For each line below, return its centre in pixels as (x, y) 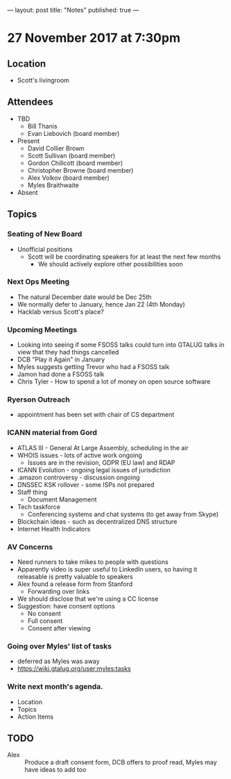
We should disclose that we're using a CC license (88, 599)
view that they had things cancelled (68, 352)
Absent (27, 192)
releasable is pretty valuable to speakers (75, 576)
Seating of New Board (45, 234)
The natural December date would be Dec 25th (84, 297)
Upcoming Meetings (42, 329)
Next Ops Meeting (38, 282)
